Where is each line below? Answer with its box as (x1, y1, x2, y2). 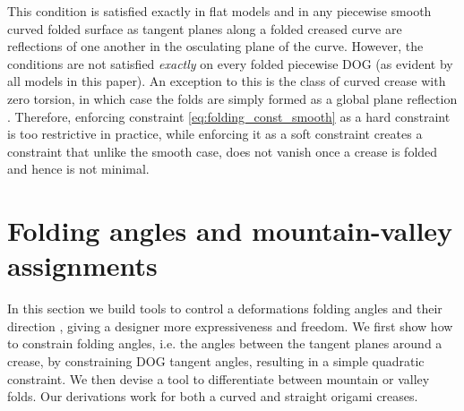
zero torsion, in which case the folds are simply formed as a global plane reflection (7, 89, 458, 107)
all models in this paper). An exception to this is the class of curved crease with (7, 72, 446, 90)
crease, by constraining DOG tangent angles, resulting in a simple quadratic (7, 352, 425, 371)
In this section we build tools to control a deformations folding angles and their (7, 299, 443, 318)
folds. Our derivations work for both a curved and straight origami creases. (7, 387, 418, 406)
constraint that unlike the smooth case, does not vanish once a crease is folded (7, 141, 438, 160)
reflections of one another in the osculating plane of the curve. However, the (7, 37, 424, 56)
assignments (7, 247, 158, 284)
